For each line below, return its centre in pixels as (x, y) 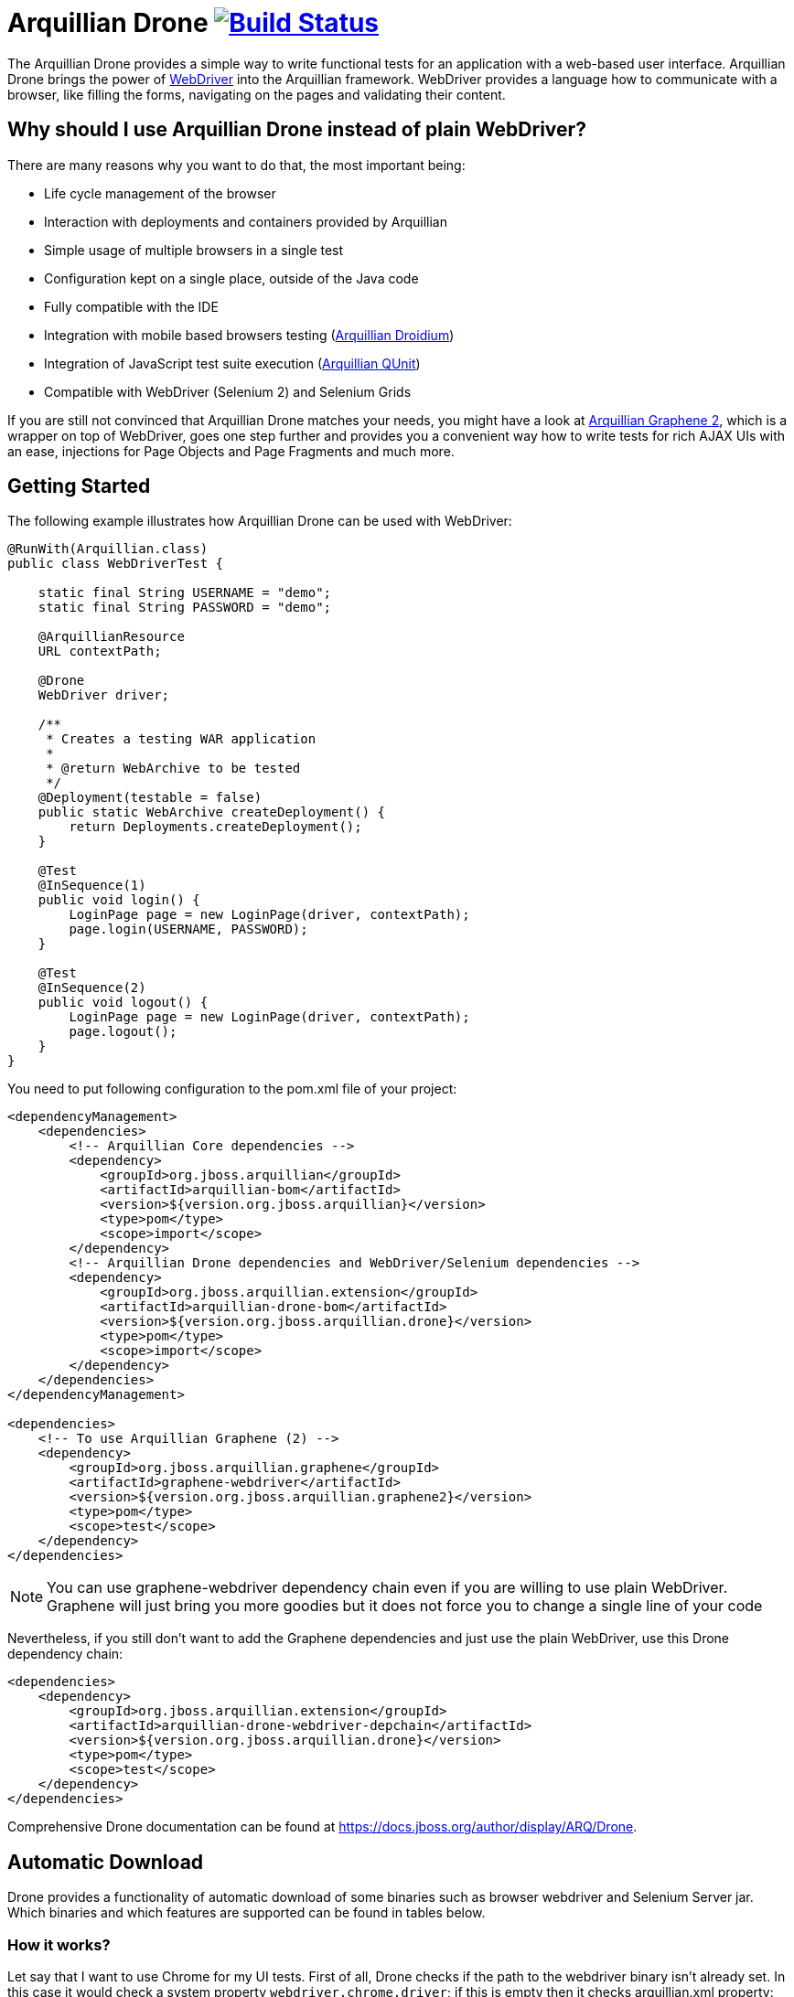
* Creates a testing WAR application (181, 739)
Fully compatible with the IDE (131, 306)
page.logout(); (123, 1032)
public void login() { (119, 900)
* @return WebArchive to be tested (173, 769)
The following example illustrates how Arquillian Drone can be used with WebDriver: (260, 521)
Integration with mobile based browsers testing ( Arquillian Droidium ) (249, 335)
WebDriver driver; (104, 695)
